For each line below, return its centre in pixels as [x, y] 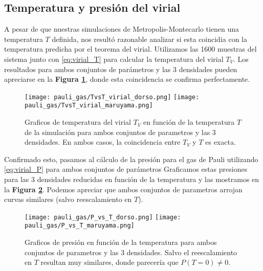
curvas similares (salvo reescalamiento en [68, 199]
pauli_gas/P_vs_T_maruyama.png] [80, 226]
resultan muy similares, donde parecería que [109, 262]
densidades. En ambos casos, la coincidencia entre [103, 142]
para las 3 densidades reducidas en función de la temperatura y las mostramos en [132, 179]
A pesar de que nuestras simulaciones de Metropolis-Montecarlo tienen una [122, 29]
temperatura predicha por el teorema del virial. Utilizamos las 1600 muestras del [130, 49]
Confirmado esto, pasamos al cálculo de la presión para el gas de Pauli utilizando [131, 159]
